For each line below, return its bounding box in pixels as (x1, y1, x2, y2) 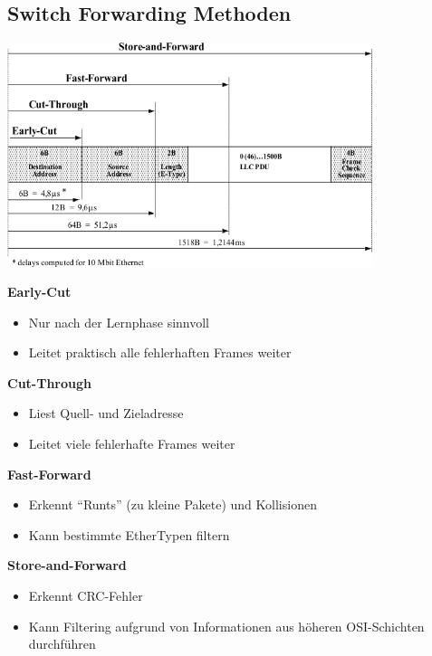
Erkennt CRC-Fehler (28, 586, 143, 605)
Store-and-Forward (7, 556, 127, 575)
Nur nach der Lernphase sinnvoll (28, 312, 210, 331)
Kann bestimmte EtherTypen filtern (28, 525, 230, 544)
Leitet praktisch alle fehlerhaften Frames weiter (28, 343, 292, 362)
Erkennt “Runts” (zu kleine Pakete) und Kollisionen (28, 495, 317, 514)
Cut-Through (7, 373, 91, 392)
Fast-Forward (7, 464, 91, 483)
